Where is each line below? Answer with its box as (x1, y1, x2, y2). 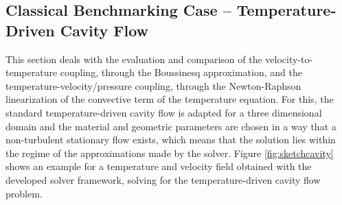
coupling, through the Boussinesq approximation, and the (60, 65, 302, 80)
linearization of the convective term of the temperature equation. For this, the (5, 92, 334, 106)
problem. (5, 186, 43, 200)
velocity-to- (265, 51, 313, 66)
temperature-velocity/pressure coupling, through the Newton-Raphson (5, 78, 301, 93)
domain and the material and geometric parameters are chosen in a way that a (5, 119, 337, 133)
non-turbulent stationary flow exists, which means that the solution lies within (5, 132, 336, 147)
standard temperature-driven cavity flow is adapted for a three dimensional (5, 105, 322, 119)
